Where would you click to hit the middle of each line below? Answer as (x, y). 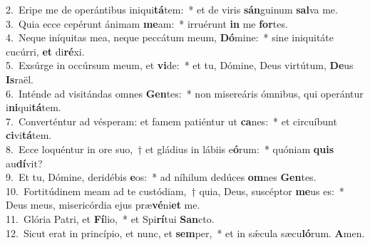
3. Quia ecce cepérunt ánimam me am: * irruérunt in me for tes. (147, 23)
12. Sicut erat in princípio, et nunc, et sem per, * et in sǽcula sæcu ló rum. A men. (185, 233)
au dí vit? (24, 163)
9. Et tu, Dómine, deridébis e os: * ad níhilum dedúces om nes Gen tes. (161, 177)
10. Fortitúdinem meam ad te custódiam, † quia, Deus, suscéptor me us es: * (175, 191)
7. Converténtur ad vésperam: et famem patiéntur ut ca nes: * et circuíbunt (171, 121)
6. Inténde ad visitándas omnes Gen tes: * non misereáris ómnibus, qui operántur (185, 93)
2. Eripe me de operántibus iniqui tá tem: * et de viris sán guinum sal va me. (172, 9)
